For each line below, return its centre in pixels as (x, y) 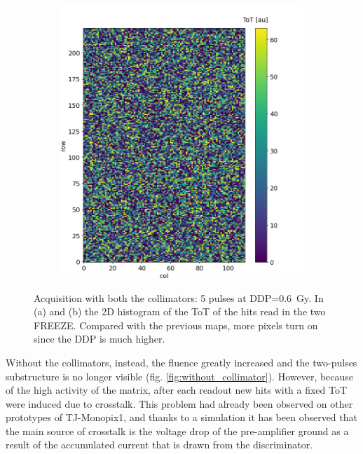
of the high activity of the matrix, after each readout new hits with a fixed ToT (177, 390)
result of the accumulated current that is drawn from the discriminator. (159, 445)
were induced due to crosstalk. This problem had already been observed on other (179, 403)
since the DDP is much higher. (100, 339)
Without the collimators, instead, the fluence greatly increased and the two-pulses (181, 362)
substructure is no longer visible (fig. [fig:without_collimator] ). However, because (180, 376)
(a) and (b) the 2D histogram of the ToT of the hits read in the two (180, 311)
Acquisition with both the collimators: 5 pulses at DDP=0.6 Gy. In (179, 297)
